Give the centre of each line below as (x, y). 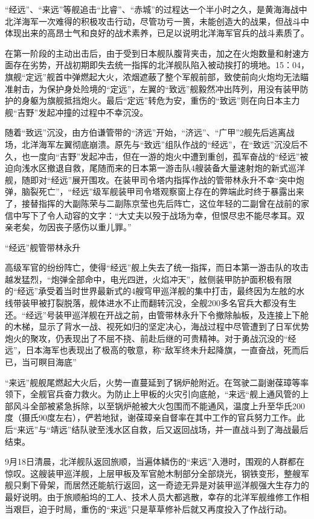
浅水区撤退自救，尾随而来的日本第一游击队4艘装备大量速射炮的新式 (155, 168)
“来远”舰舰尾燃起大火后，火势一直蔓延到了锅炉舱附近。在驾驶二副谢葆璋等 (153, 382)
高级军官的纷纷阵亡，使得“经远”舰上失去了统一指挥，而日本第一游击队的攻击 (157, 267)
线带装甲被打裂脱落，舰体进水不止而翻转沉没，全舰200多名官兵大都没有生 (151, 303)
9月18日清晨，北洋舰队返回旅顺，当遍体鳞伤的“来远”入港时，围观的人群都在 (155, 461)
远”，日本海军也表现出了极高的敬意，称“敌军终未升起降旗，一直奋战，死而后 (157, 350)
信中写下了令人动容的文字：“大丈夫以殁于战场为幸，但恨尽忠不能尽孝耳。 (151, 215)
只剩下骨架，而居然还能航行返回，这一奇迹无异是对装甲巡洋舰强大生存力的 (161, 485)
